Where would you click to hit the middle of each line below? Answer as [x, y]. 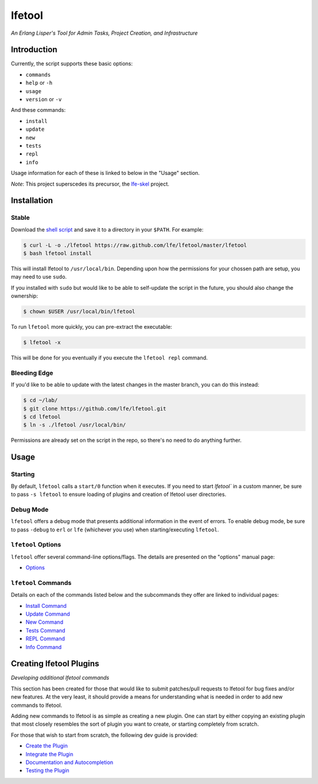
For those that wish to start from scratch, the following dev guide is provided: [105, 735]
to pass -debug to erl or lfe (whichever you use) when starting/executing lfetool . [115, 530]
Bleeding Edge [32, 373]
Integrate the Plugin [49, 754]
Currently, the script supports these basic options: [72, 64]
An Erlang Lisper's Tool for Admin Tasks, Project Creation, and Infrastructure [105, 33]
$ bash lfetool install [58, 254]
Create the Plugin [47, 746]
